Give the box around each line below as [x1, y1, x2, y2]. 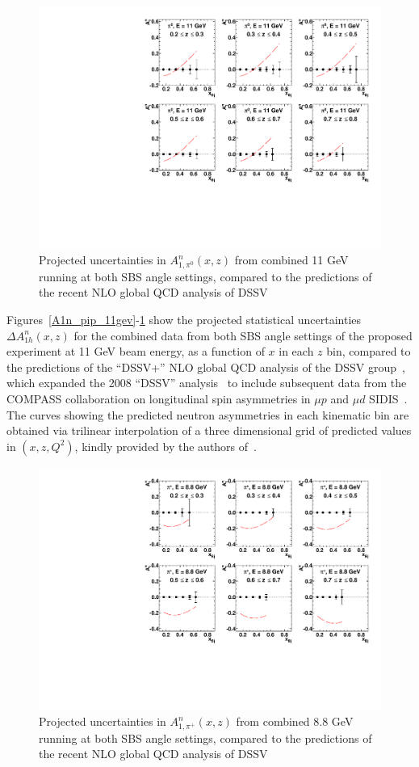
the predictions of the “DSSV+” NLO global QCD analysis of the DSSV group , [6, 358, 405, 375]
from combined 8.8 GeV [236, 713, 354, 729]
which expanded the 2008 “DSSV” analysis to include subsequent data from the [6, 374, 407, 391]
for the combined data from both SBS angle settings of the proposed [73, 327, 413, 343]
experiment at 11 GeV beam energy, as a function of [6, 343, 265, 360]
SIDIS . [369, 390, 408, 407]
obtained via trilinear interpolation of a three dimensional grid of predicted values [6, 422, 412, 439]
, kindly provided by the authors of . [74, 437, 257, 454]
